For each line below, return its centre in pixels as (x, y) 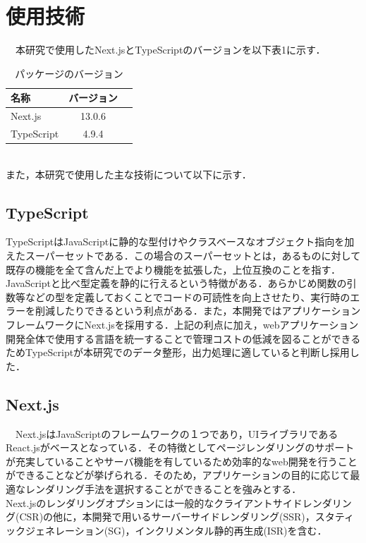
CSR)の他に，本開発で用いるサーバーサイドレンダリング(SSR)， (167, 517)
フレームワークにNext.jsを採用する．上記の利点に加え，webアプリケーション (182, 325)
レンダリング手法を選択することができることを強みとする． (163, 489)
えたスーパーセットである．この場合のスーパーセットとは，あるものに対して (183, 256)
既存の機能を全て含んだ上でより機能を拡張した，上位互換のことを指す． (173, 269)
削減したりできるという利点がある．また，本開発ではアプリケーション (198, 311)
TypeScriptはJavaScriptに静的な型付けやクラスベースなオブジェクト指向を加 (180, 242)
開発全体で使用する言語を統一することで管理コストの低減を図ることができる (183, 338)
